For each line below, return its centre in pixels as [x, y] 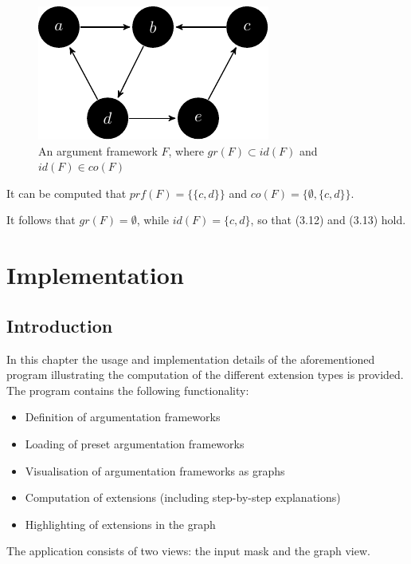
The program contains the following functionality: [128, 390]
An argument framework [98, 150]
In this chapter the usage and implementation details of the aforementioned [191, 359]
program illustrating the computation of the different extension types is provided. [205, 375]
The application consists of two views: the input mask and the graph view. [188, 551]
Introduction [60, 325]
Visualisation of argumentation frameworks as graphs [155, 470]
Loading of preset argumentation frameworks [135, 443]
